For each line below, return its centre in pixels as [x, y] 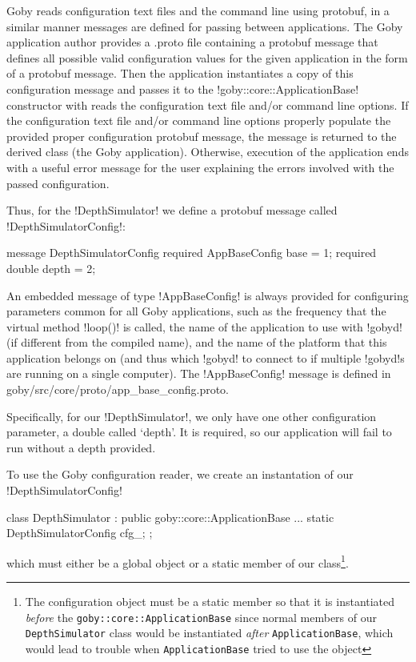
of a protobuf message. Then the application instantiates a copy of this [180, 73]
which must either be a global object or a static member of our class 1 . [178, 561]
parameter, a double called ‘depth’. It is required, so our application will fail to [199, 432]
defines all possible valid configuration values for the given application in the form [207, 57]
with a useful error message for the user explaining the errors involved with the [200, 167]
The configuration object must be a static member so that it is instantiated [210, 602]
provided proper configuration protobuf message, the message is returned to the [202, 136]
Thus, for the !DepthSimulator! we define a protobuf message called [172, 210]
